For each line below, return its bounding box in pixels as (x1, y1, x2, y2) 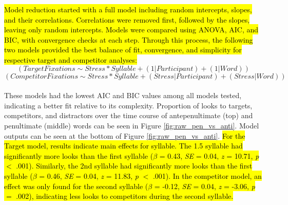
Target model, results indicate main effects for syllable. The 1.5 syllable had (4, 140, 243, 151)
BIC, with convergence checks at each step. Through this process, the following (4, 34, 253, 45)
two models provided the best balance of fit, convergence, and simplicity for (4, 44, 242, 55)
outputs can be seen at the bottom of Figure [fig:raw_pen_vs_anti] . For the (4, 130, 245, 141)
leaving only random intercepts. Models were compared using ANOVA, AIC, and (4, 24, 259, 35)
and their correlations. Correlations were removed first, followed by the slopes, (4, 14, 250, 25)
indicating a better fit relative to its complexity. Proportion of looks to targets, (4, 100, 253, 110)
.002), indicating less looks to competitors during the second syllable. (16, 191, 234, 201)
